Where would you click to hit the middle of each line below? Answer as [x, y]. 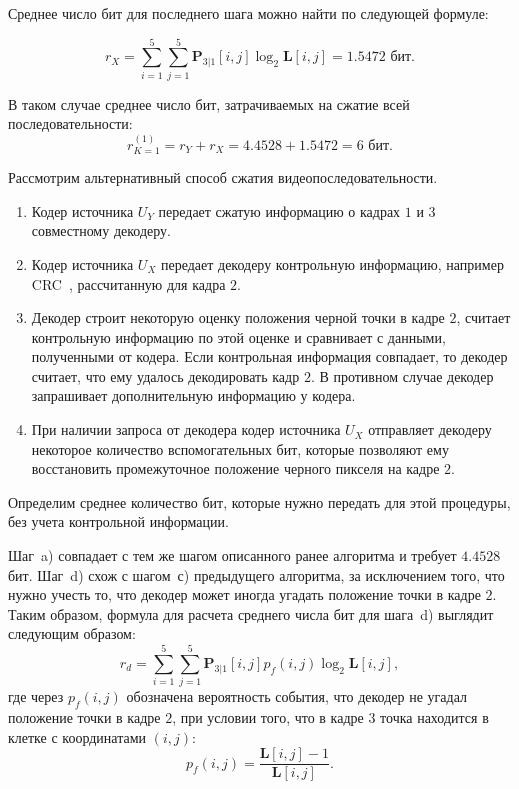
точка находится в [434, 716]
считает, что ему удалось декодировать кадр [165, 375]
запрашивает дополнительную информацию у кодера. [193, 395]
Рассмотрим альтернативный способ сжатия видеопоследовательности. [223, 177]
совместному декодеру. [101, 230]
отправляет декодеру [430, 429]
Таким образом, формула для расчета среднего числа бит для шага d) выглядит [251, 613]
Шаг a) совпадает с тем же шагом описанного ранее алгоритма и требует [232, 555]
